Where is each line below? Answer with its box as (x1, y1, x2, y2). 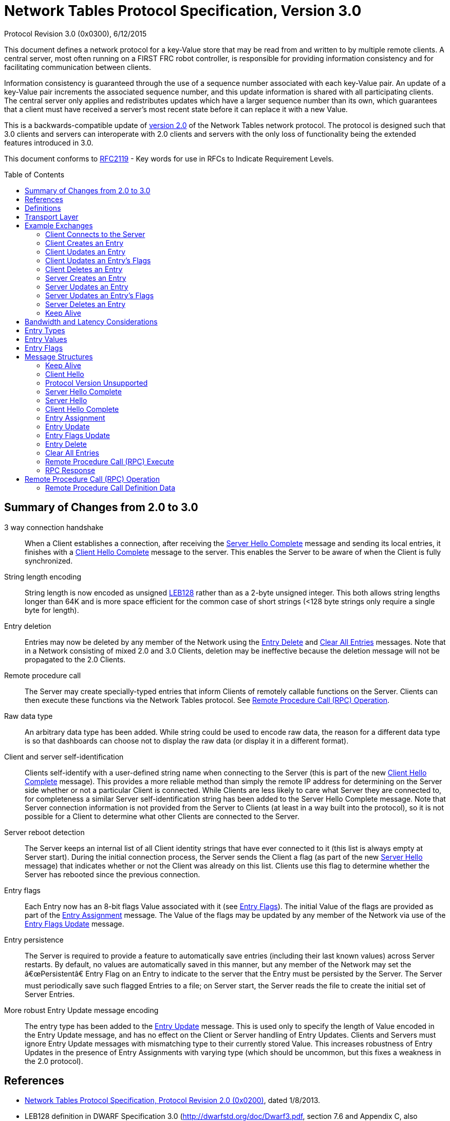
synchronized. (25, 556, 73, 565)
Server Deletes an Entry (45, 299, 126, 309)
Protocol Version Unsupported (45, 378, 148, 387)
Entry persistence (4, 935, 64, 944)
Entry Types (25, 326, 65, 335)
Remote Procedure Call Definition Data (45, 483, 176, 492)
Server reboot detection (4, 827, 85, 837)
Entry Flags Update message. (25, 919, 124, 928)
